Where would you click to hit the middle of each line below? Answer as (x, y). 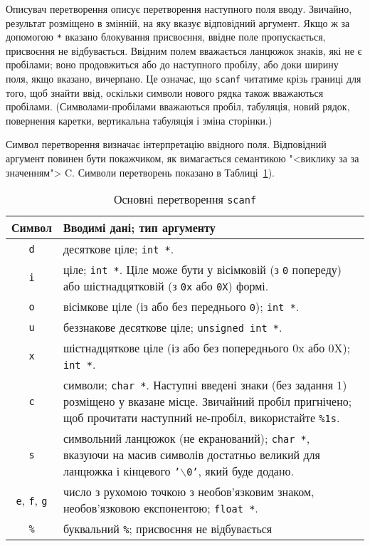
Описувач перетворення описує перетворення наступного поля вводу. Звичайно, (179, 9)
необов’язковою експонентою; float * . (160, 508)
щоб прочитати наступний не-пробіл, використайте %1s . (201, 418)
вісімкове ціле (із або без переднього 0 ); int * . (181, 307)
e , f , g (32, 500)
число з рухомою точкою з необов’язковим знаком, (189, 492)
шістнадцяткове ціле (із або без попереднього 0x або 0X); (207, 348)
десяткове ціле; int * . (118, 249)
